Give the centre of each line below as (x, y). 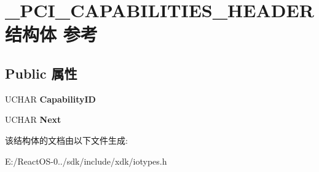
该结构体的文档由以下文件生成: (66, 140)
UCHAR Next (33, 119)
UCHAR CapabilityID (50, 99)
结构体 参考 (51, 34)
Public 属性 (41, 73)
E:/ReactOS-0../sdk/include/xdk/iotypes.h (86, 161)
